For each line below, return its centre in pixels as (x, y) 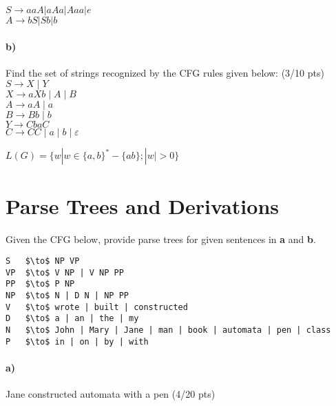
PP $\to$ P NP (40, 284)
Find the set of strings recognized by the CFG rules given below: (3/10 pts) (165, 72)
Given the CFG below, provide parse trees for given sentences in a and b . (161, 239)
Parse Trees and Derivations (142, 205)
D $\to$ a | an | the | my (72, 319)
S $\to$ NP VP (43, 261)
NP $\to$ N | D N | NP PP (67, 296)
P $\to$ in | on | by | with (77, 341)
